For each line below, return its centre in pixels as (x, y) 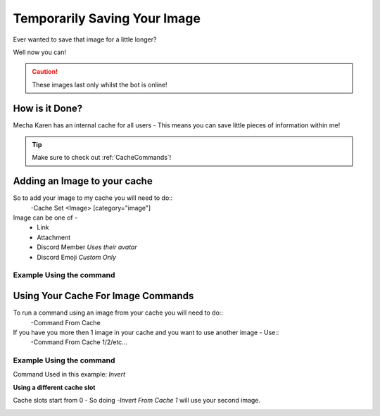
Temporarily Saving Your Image (107, 18)
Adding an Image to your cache (83, 181)
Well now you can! (40, 52)
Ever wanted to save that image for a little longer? (85, 39)
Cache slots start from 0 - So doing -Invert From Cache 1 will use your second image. (137, 401)
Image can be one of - (45, 218)
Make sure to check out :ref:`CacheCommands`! (102, 158)
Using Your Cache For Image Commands (103, 296)
